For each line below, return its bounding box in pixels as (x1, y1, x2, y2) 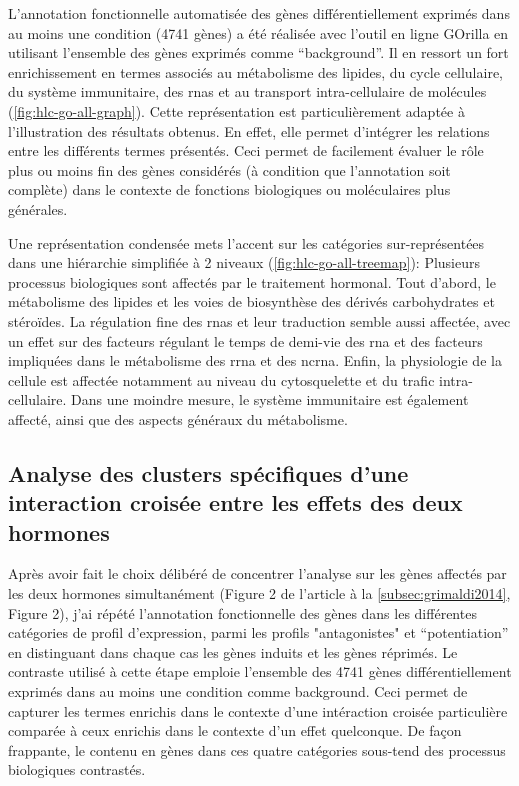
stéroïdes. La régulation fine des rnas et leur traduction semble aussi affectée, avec (8, 310, 511, 331)
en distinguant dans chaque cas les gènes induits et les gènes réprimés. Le (8, 641, 458, 662)
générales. (8, 198, 68, 219)
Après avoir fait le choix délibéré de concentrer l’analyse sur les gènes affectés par (8, 563, 507, 584)
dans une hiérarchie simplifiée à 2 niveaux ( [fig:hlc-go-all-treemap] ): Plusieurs (8, 252, 481, 273)
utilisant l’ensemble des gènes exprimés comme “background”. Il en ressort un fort (8, 42, 509, 63)
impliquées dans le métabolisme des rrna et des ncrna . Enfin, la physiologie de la (8, 350, 502, 371)
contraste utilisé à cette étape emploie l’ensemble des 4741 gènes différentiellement (8, 661, 512, 682)
